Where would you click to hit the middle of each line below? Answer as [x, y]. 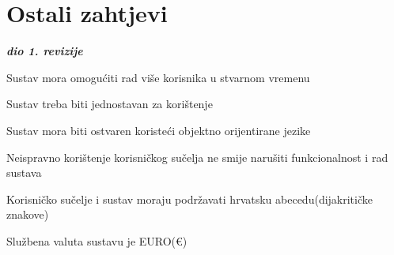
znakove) [28, 214]
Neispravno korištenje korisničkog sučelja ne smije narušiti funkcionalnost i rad [197, 157]
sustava [24, 172]
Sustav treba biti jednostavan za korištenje [110, 104]
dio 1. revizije [45, 51]
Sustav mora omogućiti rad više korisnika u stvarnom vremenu [158, 77]
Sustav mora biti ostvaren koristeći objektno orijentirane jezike [159, 130]
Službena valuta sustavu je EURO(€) [97, 240]
